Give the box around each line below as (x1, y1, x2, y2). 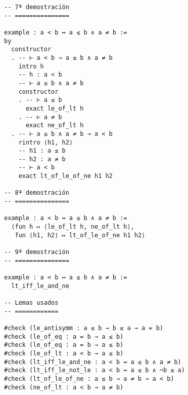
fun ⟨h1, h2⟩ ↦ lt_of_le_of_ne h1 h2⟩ (15, 231, 146, 239)
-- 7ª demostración (4, 4, 69, 11)
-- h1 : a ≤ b (18, 147, 66, 155)
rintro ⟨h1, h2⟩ (18, 138, 73, 146)
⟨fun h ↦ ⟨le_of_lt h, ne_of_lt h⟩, (11, 223, 134, 231)
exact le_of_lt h (25, 104, 84, 112)
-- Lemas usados (4, 299, 59, 306)
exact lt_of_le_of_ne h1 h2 (18, 172, 113, 180)
